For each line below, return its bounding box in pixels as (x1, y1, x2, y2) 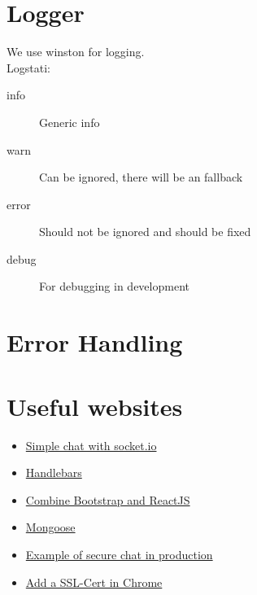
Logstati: (7, 59, 50, 76)
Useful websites (7, 389, 183, 422)
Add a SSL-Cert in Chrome (25, 573, 163, 590)
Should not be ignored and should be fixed (39, 223, 251, 240)
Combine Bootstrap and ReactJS (25, 491, 190, 508)
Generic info (39, 113, 100, 130)
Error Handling (7, 326, 183, 359)
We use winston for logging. (7, 43, 145, 60)
